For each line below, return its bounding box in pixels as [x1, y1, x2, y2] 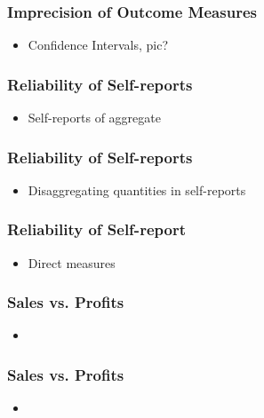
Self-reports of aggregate [28, 108, 161, 127]
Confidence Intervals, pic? [28, 35, 169, 54]
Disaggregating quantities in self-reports [28, 180, 246, 199]
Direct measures [28, 253, 116, 272]
